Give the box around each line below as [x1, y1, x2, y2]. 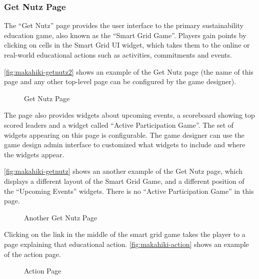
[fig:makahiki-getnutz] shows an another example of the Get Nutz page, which [4, 166, 243, 176]
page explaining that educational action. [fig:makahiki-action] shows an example [4, 238, 249, 249]
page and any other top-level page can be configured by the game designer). [4, 76, 236, 87]
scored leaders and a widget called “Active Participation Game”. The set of [4, 119, 234, 130]
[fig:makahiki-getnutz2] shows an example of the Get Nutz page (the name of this [4, 66, 253, 77]
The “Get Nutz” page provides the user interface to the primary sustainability [4, 20, 243, 31]
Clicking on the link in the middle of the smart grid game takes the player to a [4, 229, 245, 239]
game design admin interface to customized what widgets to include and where [4, 139, 245, 150]
